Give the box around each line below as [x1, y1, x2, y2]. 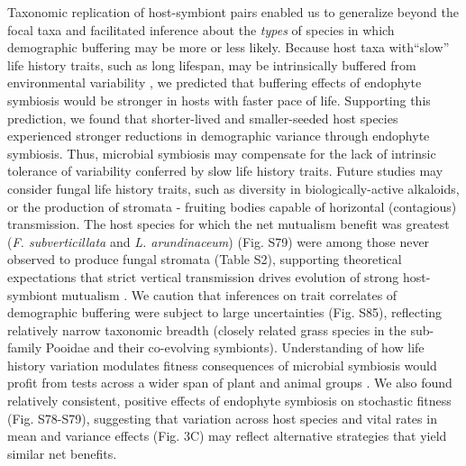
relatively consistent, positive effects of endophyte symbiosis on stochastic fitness [7, 391, 452, 410]
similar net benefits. [7, 443, 117, 462]
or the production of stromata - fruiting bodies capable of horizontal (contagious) [7, 196, 457, 215]
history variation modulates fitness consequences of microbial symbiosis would [7, 355, 437, 374]
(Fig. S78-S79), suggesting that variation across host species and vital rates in [7, 408, 437, 427]
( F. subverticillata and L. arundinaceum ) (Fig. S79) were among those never [7, 232, 430, 251]
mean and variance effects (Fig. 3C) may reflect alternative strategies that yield [7, 426, 447, 445]
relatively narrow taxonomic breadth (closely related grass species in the [7, 320, 407, 339]
